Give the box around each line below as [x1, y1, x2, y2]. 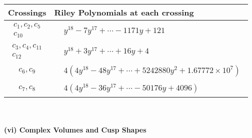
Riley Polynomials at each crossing [54, 6, 194, 18]
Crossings [8, 6, 46, 18]
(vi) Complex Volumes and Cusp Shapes [4, 124, 146, 135]
